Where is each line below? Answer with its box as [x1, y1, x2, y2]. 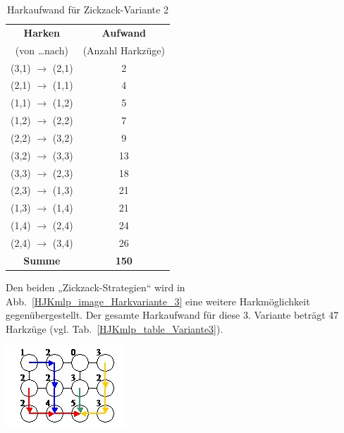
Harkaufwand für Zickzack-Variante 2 [7, 2, 168, 16]
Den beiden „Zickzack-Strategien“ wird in [6, 279, 185, 294]
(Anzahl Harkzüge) [82, 42, 165, 57]
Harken [23, 25, 61, 39]
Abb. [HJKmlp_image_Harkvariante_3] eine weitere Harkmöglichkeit [6, 293, 310, 308]
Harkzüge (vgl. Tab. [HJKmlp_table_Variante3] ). [6, 321, 223, 336]
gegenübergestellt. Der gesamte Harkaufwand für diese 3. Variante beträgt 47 [6, 307, 339, 322]
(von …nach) [15, 42, 68, 57]
